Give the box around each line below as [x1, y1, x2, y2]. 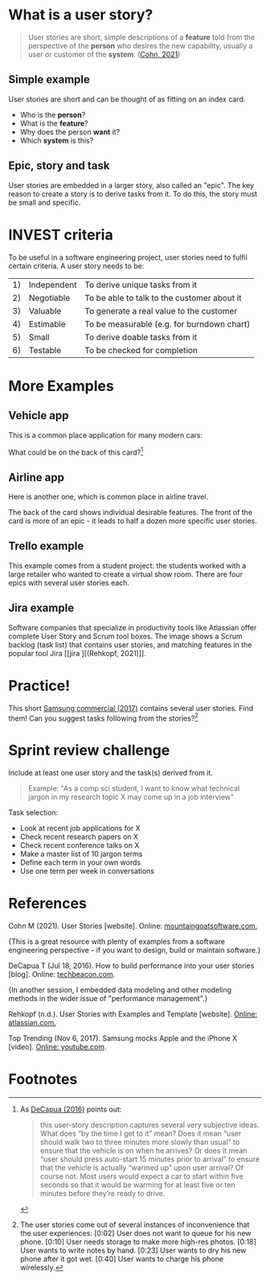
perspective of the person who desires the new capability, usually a [27, 40, 253, 50]
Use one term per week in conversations [19, 866, 155, 876]
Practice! [8, 676, 71, 695]
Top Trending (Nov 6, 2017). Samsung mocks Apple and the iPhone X [8, 1033, 238, 1043]
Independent [28, 279, 77, 290]
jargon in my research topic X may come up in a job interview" [27, 792, 235, 802]
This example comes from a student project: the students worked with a [8, 560, 247, 570]
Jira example [8, 601, 75, 615]
